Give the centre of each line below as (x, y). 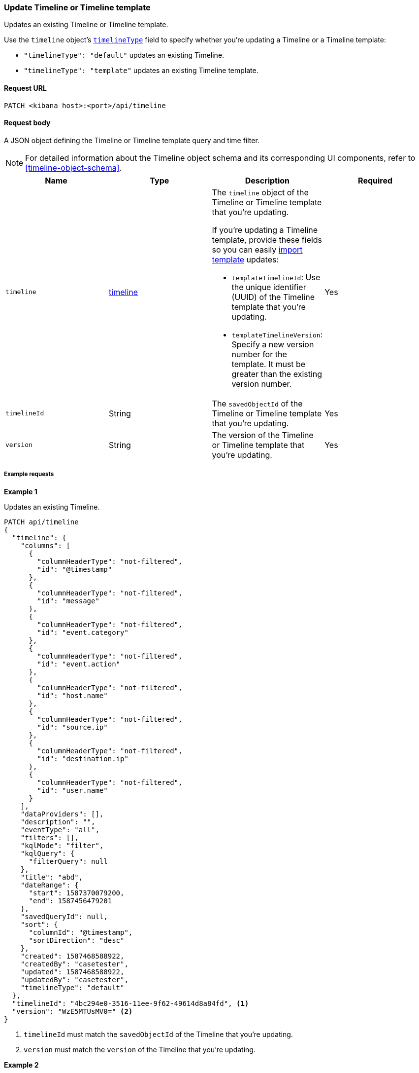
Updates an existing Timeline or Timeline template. (86, 25)
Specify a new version (273, 344)
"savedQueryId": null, (64, 916)
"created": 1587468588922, (72, 956)
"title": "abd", (52, 877)
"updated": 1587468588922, (72, 972)
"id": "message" (68, 601)
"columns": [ (45, 545)
